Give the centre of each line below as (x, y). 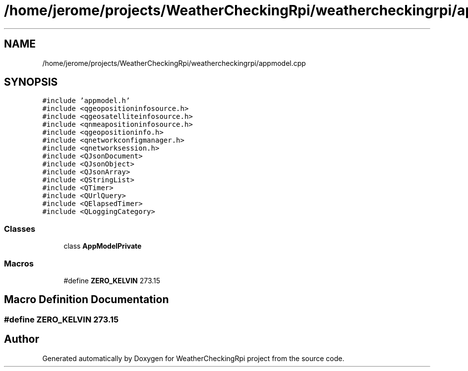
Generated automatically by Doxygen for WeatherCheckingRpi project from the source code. (193, 358)
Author (22, 339)
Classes (20, 229)
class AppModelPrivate (103, 246)
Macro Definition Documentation (87, 300)
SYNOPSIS (31, 82)
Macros (19, 263)
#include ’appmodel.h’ (86, 101)
